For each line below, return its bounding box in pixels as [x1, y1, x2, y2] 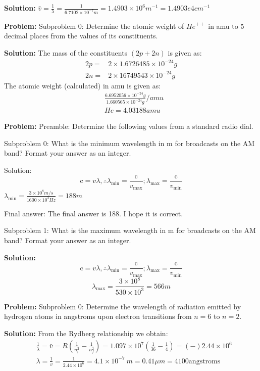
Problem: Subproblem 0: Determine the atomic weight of [4, 20, 184, 31]
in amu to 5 [208, 20, 244, 31]
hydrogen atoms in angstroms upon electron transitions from [4, 311, 192, 321]
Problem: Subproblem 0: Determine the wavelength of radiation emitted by [4, 301, 241, 311]
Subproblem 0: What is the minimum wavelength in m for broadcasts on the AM [4, 137, 255, 148]
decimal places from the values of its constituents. [4, 30, 158, 41]
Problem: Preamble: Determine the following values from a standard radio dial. [4, 121, 253, 131]
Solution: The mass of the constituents [4, 48, 128, 58]
